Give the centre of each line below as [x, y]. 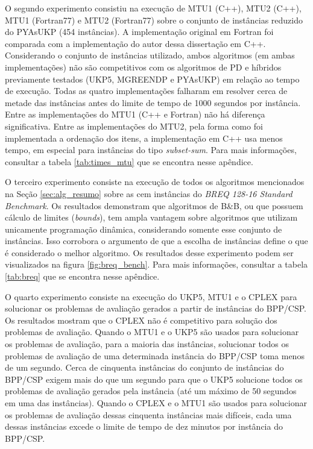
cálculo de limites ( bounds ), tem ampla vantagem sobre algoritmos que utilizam [151, 217]
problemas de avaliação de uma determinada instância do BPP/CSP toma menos [155, 355]
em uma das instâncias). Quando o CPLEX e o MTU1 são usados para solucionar [156, 403]
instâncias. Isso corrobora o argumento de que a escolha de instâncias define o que [156, 241]
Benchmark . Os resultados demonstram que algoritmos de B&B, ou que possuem [154, 205]
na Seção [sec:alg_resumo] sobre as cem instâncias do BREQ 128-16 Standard [149, 193]
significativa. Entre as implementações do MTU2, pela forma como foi [134, 126]
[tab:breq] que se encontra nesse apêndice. [82, 276]
